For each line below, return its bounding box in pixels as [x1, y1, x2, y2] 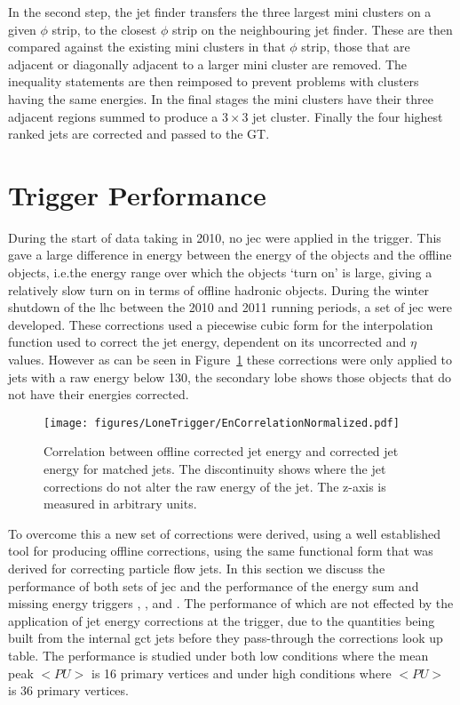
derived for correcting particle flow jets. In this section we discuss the [8, 559, 385, 578]
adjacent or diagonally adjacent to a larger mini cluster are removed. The [8, 54, 408, 73]
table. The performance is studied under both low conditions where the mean [8, 646, 429, 664]
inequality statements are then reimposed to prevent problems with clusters [8, 72, 419, 91]
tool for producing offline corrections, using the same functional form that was [8, 541, 433, 560]
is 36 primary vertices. [8, 681, 129, 700]
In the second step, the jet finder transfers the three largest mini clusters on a [8, 3, 432, 20]
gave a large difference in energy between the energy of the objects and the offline [8, 245, 452, 264]
